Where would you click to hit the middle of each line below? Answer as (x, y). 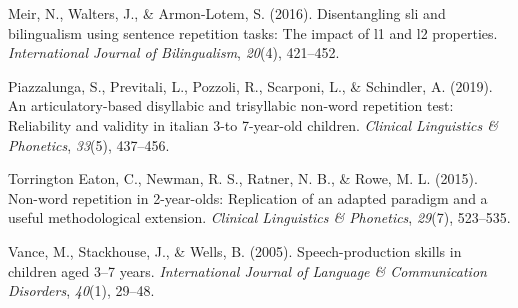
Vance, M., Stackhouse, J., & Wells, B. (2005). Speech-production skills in (235, 250)
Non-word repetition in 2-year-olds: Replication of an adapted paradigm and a (248, 197)
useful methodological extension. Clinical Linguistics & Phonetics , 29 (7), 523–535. (259, 217)
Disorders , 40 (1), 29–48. (81, 290)
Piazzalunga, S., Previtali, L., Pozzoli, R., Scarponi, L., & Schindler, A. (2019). (250, 85)
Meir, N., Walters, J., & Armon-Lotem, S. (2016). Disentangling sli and (227, 13)
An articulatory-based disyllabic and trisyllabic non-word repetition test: (231, 105)
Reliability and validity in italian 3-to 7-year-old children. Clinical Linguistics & (253, 124)
